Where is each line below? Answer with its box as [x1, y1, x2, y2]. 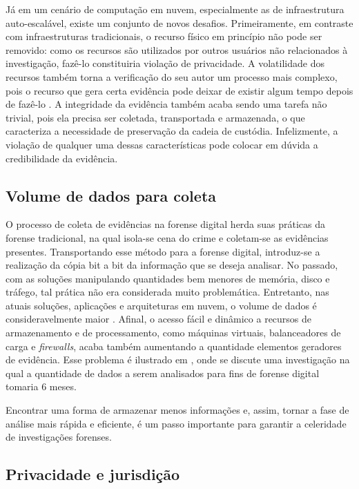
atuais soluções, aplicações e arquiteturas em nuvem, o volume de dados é [6, 298, 317, 312]
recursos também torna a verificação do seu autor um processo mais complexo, [6, 69, 338, 84]
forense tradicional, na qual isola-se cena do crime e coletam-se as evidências [6, 230, 329, 245]
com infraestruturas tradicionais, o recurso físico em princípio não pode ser [6, 29, 322, 44]
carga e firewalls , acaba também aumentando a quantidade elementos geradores [6, 338, 342, 353]
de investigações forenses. [6, 430, 112, 444]
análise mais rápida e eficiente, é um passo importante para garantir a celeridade [6, 416, 347, 430]
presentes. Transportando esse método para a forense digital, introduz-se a [6, 244, 320, 258]
